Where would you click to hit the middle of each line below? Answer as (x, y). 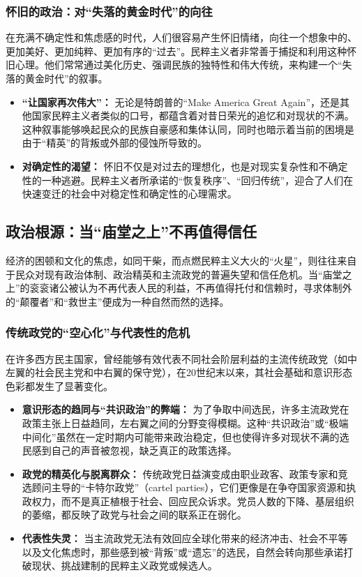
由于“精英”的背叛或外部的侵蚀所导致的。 (115, 143)
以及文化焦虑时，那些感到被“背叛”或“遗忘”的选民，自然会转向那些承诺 (183, 552)
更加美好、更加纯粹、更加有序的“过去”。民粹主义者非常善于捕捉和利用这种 (176, 51)
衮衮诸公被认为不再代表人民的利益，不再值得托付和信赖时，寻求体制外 (191, 288)
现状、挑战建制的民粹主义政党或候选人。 (125, 565)
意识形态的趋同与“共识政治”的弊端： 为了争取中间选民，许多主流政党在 (186, 409)
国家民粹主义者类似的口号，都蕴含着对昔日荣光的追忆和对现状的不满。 (193, 115)
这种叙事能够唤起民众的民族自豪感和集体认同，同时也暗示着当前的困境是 (188, 129)
